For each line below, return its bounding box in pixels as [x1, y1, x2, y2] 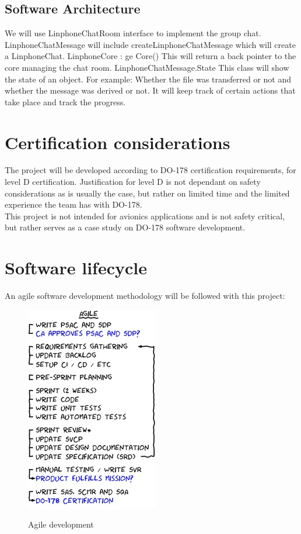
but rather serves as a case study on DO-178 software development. [5, 221, 246, 233]
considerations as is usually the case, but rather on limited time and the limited [5, 187, 290, 199]
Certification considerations [5, 130, 230, 154]
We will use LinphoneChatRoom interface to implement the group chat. [5, 27, 261, 39]
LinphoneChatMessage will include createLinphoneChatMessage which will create [5, 38, 296, 50]
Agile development [28, 518, 94, 530]
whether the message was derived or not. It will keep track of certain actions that [5, 84, 296, 97]
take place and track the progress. [5, 95, 126, 108]
